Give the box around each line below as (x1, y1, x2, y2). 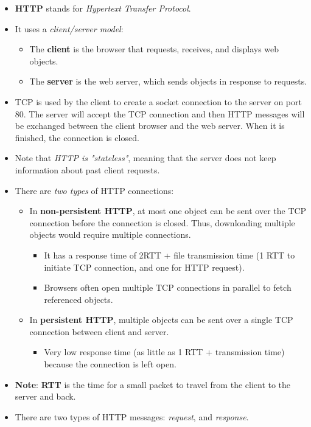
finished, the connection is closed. (15, 131, 139, 144)
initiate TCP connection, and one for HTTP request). (44, 260, 245, 273)
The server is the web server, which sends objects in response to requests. (29, 75, 307, 88)
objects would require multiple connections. (29, 228, 191, 241)
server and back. (15, 390, 76, 403)
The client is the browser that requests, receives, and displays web (29, 43, 279, 55)
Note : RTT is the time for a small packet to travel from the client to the (15, 378, 291, 391)
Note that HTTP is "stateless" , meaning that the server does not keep (15, 151, 276, 164)
